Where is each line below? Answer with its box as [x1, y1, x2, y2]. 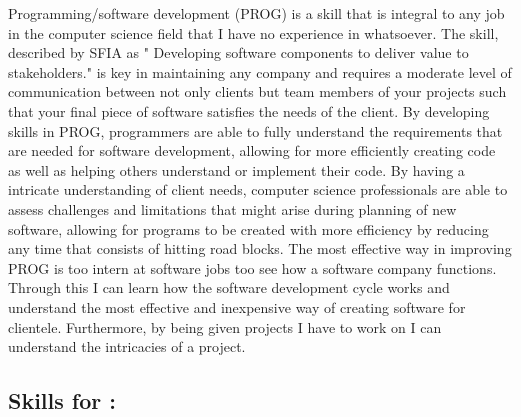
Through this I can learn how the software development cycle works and [8, 277, 450, 298]
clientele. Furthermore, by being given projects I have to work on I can [8, 316, 442, 337]
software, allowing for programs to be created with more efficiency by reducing [8, 218, 489, 239]
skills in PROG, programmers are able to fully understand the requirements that [8, 120, 503, 141]
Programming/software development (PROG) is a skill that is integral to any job [8, 3, 505, 23]
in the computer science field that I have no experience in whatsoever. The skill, [8, 22, 499, 43]
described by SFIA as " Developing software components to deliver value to [8, 42, 469, 63]
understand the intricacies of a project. [8, 336, 246, 357]
